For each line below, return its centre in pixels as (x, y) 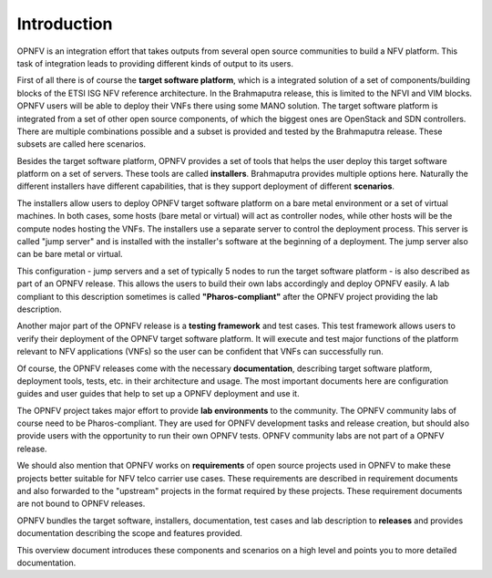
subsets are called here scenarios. (81, 144)
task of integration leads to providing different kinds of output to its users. (155, 63)
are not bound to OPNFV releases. (81, 504)
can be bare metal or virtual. (70, 254)
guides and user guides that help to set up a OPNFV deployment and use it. (158, 394)
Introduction (65, 24)
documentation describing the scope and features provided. (130, 533)
